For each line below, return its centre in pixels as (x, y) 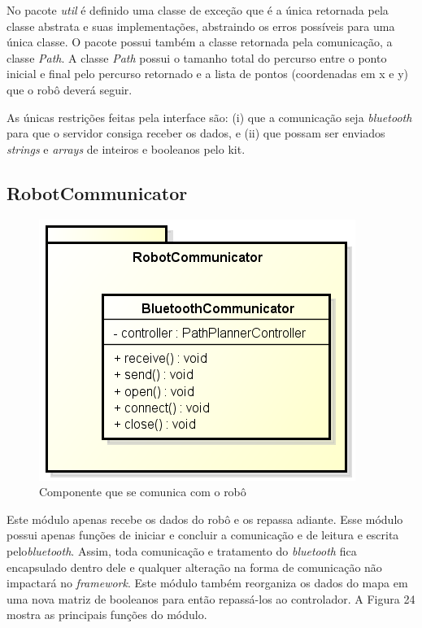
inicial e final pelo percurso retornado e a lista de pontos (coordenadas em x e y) (207, 74)
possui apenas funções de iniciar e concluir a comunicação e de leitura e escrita (203, 535)
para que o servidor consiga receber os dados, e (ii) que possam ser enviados (196, 133)
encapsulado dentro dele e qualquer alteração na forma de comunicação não (194, 567)
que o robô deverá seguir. (70, 89)
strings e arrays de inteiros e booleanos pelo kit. (126, 148)
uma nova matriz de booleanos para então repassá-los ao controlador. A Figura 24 (211, 598)
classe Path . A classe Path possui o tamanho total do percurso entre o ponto (197, 57)
